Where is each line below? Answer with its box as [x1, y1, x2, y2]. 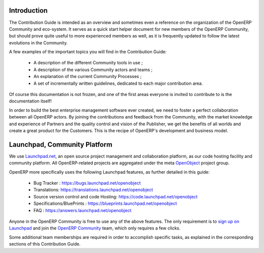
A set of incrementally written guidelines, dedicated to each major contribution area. [33, 80, 203, 86]
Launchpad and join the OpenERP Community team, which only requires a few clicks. [9, 225, 181, 231]
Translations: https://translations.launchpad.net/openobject [33, 187, 154, 193]
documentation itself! [9, 98, 52, 104]
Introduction [9, 6, 48, 15]
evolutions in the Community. [9, 39, 68, 46]
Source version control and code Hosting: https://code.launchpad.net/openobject [33, 194, 198, 199]
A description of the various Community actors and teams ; [33, 66, 153, 73]
